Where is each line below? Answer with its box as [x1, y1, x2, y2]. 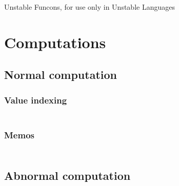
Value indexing [4, 93, 67, 106]
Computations [4, 31, 106, 52]
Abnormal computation [4, 167, 131, 183]
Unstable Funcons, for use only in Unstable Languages [4, 2, 175, 12]
